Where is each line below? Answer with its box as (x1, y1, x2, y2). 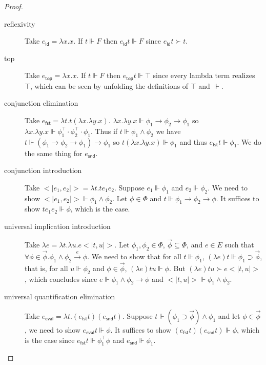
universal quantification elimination (4, 291, 115, 302)
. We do (237, 136, 261, 147)
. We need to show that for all (87, 251, 181, 261)
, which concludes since (25, 273, 97, 284)
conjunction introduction (4, 165, 82, 176)
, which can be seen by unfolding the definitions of (30, 80, 189, 91)
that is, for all (25, 262, 68, 273)
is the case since (25, 334, 75, 345)
